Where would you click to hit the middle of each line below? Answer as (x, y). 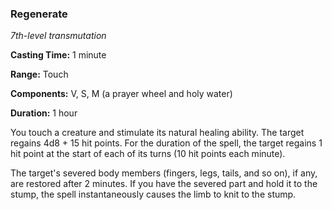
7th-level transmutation (58, 36)
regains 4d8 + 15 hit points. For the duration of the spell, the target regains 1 (166, 143)
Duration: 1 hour (44, 113)
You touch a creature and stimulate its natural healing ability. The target (157, 133)
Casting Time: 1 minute (58, 55)
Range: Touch (39, 74)
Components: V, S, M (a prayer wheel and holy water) (121, 94)
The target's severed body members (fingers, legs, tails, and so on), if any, (164, 173)
